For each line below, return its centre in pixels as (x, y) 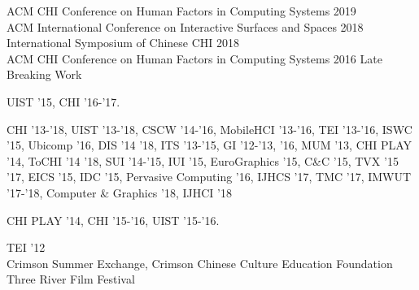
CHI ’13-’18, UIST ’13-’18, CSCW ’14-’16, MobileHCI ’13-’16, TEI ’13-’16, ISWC (209, 129)
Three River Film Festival (71, 279)
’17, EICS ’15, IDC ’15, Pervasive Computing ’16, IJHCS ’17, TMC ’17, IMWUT (209, 177)
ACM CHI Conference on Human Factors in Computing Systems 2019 (181, 11)
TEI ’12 (26, 247)
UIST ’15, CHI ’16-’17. (63, 101)
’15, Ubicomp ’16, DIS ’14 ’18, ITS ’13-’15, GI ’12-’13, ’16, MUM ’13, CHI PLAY (209, 145)
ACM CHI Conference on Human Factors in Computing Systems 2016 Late (194, 58)
